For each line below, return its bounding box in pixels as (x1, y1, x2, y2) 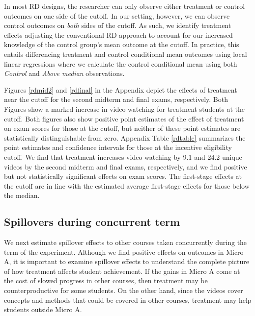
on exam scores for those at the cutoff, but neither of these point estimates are (4, 123, 241, 133)
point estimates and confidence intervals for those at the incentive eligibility (4, 142, 232, 152)
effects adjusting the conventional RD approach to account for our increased (4, 29, 233, 40)
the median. (4, 190, 40, 200)
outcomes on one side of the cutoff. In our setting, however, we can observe (4, 10, 230, 21)
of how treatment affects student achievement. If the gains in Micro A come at (4, 266, 240, 276)
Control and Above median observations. (4, 68, 125, 78)
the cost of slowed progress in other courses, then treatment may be (4, 275, 208, 286)
